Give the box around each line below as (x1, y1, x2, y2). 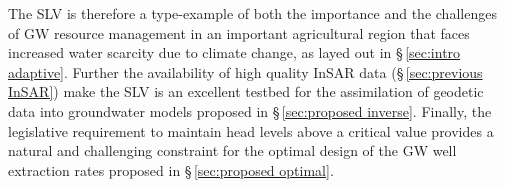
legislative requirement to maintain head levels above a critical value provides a (8, 120, 494, 141)
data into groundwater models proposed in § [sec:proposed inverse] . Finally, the (8, 100, 492, 121)
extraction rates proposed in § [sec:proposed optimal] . (8, 159, 334, 180)
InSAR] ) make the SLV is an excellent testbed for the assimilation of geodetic (8, 81, 484, 102)
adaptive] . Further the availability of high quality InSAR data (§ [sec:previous (8, 61, 483, 82)
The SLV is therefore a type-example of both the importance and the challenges (8, 3, 497, 23)
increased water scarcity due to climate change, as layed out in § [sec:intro (8, 42, 461, 63)
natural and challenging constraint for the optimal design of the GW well (8, 140, 457, 161)
